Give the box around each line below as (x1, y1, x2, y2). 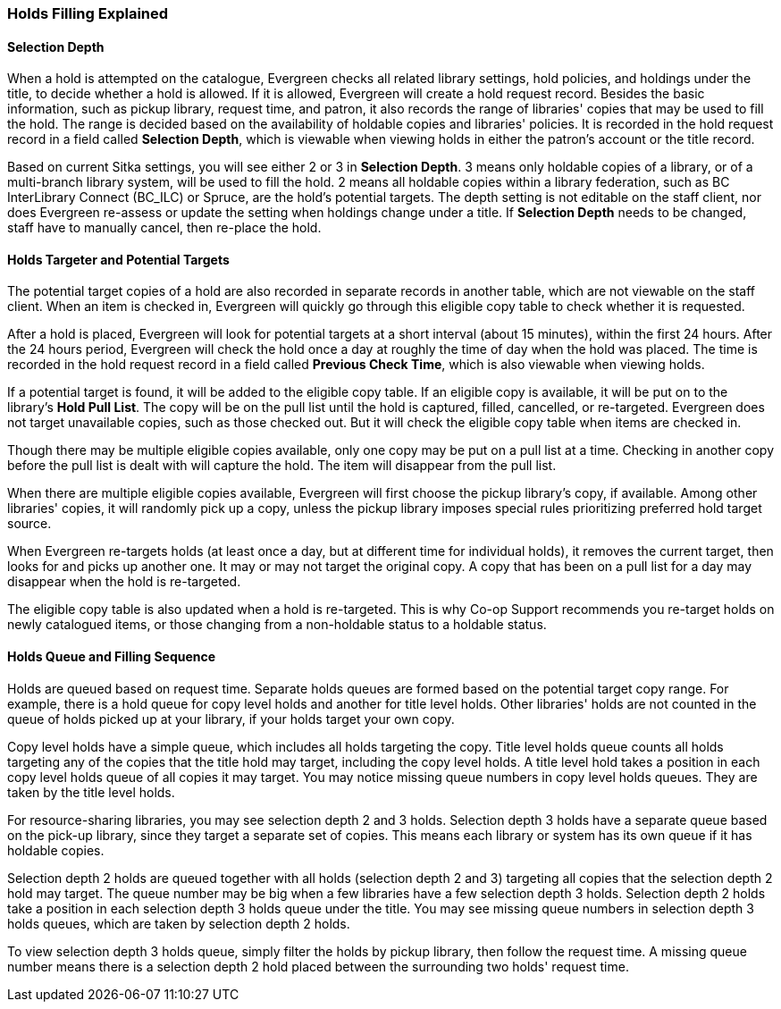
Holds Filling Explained (7, 4, 169, 22)
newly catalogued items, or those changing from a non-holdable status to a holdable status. (7, 617, 547, 633)
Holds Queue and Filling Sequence (7, 649, 216, 665)
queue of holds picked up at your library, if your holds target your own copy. (7, 711, 455, 727)
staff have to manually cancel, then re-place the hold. (7, 220, 322, 236)
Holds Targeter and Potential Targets (7, 251, 230, 267)
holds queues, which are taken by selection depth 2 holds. (7, 915, 350, 931)
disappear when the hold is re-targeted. (7, 574, 241, 590)
